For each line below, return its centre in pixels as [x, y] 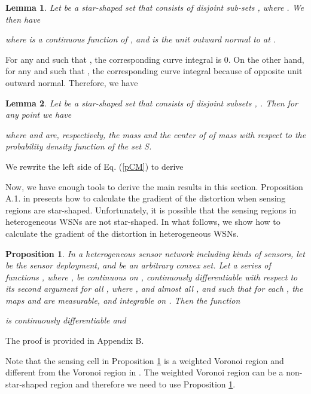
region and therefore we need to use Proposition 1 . [143, 384]
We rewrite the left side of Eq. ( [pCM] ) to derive [94, 166]
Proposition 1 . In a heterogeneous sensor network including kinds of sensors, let [155, 253]
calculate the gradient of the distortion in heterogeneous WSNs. [122, 233]
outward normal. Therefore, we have [72, 82]
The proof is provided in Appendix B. [75, 340]
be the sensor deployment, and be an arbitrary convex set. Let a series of [138, 265]
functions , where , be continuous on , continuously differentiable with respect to [152, 277]
